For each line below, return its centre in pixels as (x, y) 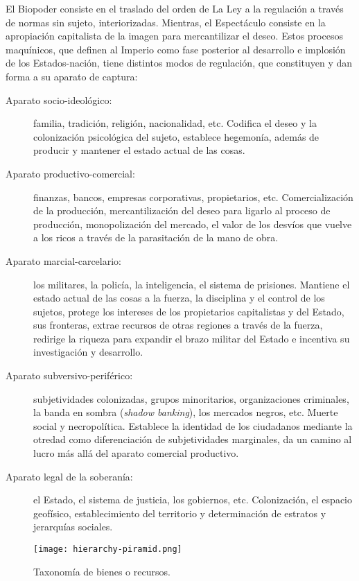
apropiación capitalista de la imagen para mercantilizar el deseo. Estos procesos (174, 36)
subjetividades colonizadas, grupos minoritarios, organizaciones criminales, (191, 398)
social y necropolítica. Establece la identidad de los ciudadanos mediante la (193, 425)
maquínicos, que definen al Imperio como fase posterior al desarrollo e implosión (176, 49)
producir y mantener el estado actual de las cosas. (139, 150)
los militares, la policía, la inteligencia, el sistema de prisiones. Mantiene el (192, 284)
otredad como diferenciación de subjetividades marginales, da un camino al (193, 439)
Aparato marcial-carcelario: (63, 260)
